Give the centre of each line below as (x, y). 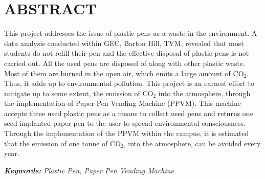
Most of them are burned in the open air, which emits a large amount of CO (124, 73)
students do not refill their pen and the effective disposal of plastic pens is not (127, 53)
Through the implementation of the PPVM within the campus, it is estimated (127, 133)
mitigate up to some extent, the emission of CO (79, 93)
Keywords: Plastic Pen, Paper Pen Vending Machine (89, 170)
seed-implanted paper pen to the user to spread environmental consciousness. (125, 123)
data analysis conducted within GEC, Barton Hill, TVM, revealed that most (124, 43)
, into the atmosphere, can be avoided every (192, 143)
